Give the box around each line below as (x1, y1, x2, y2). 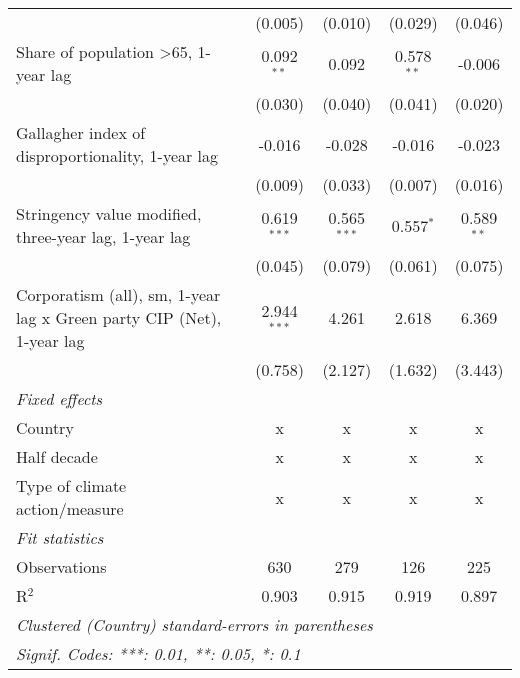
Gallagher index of (16, 121, 146, 144)
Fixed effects (16, 387, 103, 410)
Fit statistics (16, 526, 104, 549)
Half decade (16, 445, 98, 468)
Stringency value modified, (16, 202, 202, 225)
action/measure (16, 497, 124, 520)
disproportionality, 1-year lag (16, 144, 219, 167)
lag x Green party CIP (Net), (16, 306, 222, 329)
